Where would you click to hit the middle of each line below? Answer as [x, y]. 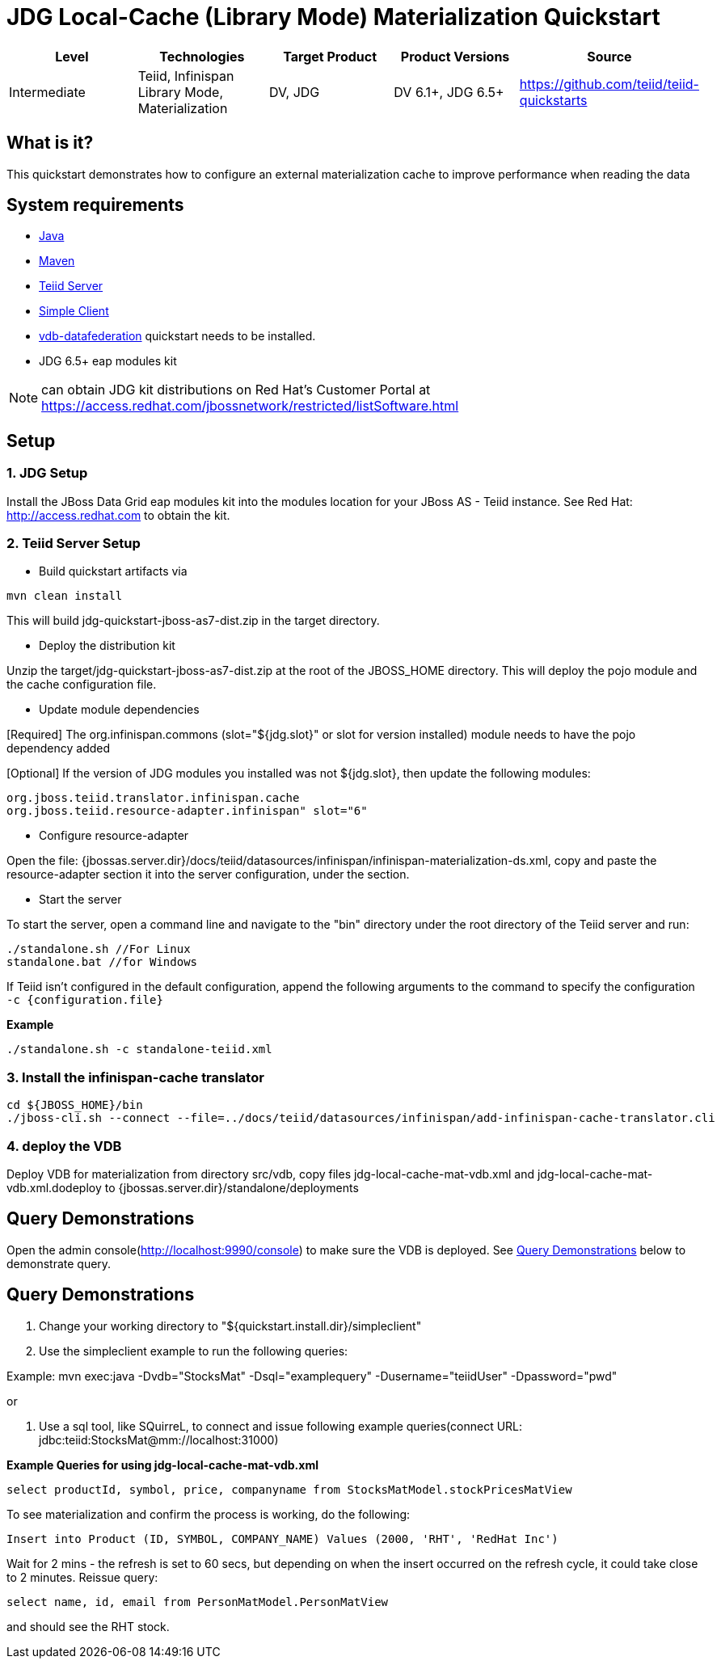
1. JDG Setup [47, 473]
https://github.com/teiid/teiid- [609, 84]
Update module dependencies [119, 710]
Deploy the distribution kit [107, 646]
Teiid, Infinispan [186, 76]
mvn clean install [65, 596]
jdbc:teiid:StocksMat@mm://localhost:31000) [159, 1439]
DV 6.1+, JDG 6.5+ [449, 92]
